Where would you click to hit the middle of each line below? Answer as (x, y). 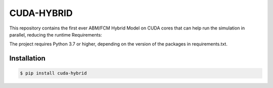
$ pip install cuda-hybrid (53, 73)
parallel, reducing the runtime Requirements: (56, 34)
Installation (27, 58)
